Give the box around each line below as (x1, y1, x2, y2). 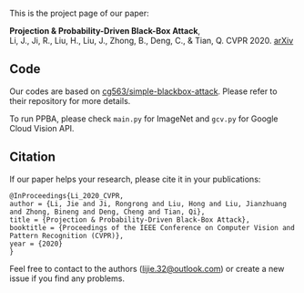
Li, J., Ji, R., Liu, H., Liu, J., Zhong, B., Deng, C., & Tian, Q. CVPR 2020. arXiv (9, 36, 294, 46)
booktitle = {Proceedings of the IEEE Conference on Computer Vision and (9, 223, 296, 232)
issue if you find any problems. (9, 273, 126, 284)
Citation (9, 150, 56, 165)
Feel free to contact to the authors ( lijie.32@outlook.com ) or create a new (9, 263, 285, 274)
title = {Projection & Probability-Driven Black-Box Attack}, (9, 215, 250, 225)
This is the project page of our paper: (9, 8, 150, 18)
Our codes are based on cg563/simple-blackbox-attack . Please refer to (9, 86, 278, 97)
